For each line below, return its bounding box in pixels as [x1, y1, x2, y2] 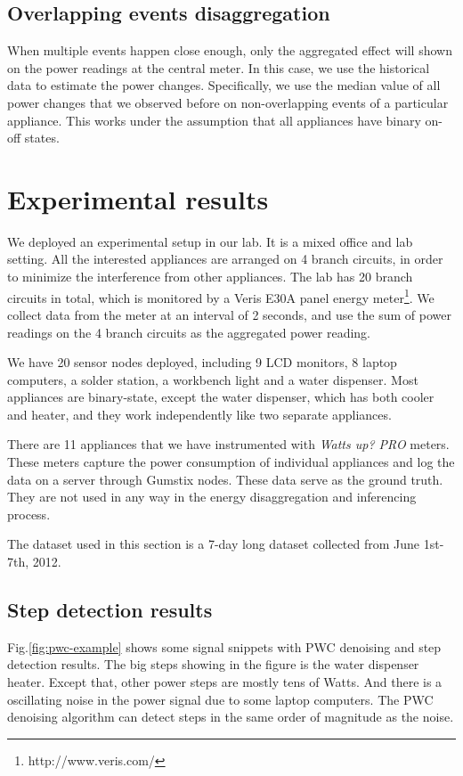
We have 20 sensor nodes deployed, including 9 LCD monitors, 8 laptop [7, 353, 397, 372]
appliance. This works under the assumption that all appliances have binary [7, 110, 421, 129]
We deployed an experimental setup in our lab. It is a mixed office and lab [7, 232, 413, 250]
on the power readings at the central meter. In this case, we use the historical [7, 58, 430, 77]
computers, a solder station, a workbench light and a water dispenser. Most [7, 370, 418, 388]
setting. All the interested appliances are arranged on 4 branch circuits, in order [7, 249, 443, 268]
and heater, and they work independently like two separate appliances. [7, 404, 392, 423]
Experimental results [7, 180, 269, 216]
